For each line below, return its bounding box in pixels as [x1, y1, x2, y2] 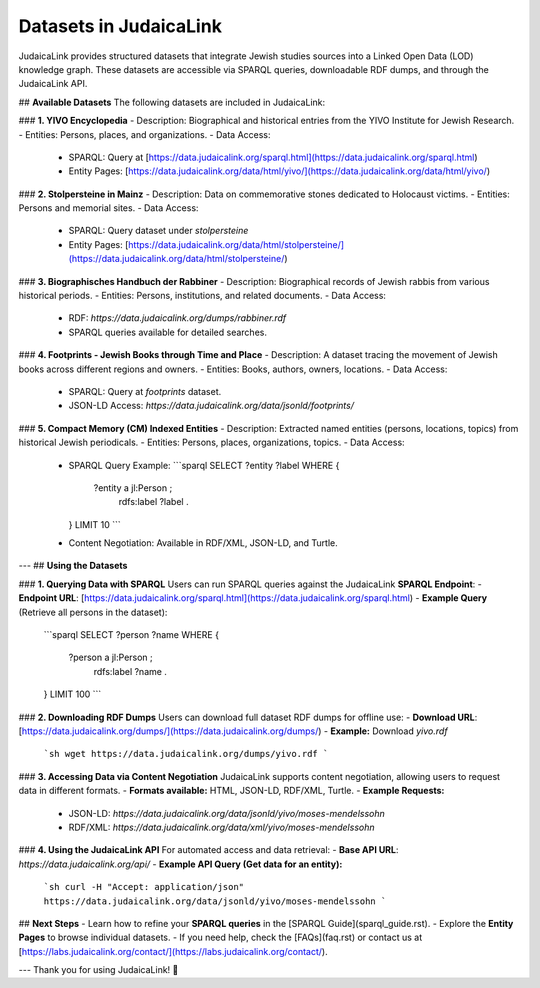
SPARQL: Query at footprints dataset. [68, 385, 222, 397]
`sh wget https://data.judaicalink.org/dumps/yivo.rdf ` [43, 748, 329, 760]
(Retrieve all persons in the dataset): [18, 606, 168, 618]
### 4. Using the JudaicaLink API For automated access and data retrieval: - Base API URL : [18, 844, 399, 856]
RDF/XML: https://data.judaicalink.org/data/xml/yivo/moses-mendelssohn [68, 821, 375, 833]
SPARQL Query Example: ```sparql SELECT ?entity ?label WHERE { [68, 459, 340, 471]
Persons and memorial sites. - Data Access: [18, 202, 199, 214]
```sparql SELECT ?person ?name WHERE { [43, 629, 220, 641]
